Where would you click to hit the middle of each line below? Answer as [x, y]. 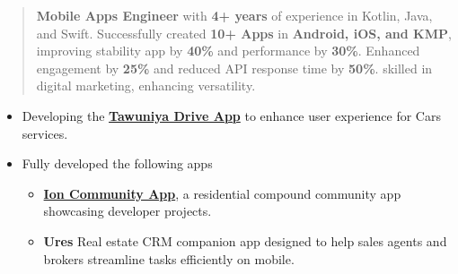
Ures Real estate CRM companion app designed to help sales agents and [245, 240]
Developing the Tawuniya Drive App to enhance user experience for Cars [231, 115]
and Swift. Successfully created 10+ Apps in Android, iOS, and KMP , [244, 33]
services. [45, 133]
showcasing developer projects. [128, 211]
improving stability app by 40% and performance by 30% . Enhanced [228, 51]
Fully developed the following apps [117, 163]
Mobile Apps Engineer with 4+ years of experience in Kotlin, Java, [234, 15]
